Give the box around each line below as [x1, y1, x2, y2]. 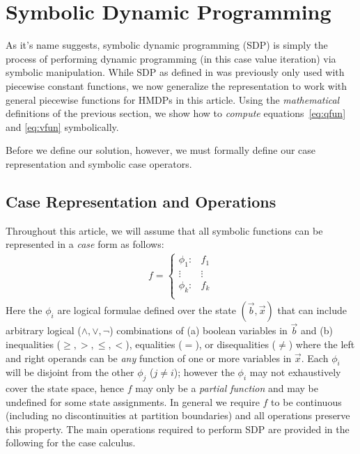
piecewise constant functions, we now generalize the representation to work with [6, 78, 347, 93]
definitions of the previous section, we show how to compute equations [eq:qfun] [6, 106, 346, 120]
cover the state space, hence [6, 381, 125, 396]
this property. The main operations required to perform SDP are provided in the [6, 421, 350, 436]
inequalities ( [6, 336, 61, 351]
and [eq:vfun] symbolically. [6, 119, 119, 134]
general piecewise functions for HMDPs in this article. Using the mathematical [6, 92, 340, 107]
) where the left [288, 336, 355, 351]
